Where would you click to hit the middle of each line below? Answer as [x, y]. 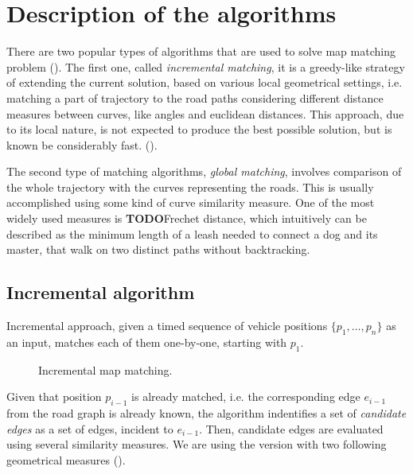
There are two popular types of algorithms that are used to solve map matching [201, 51]
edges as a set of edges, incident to [90, 428]
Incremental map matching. [105, 369]
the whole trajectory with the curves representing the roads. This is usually [190, 186]
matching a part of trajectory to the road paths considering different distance [195, 97]
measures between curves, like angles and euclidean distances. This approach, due [205, 113]
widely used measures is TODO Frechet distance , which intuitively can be [187, 218]
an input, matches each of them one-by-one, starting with [147, 342]
